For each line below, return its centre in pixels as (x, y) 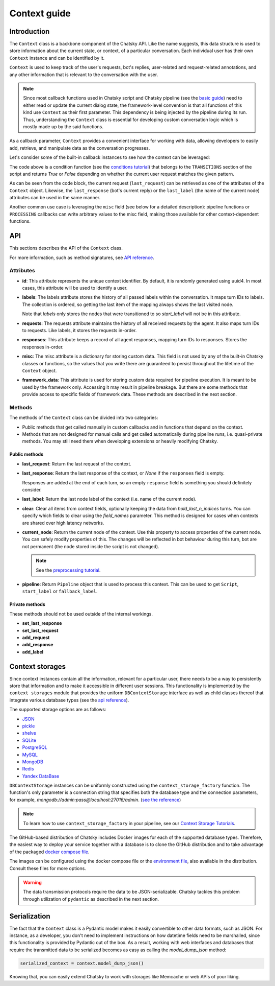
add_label (33, 652)
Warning (32, 882)
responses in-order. (43, 347)
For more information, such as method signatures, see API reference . (82, 257)
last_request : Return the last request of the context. (77, 464)
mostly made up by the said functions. (63, 126)
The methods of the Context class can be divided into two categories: (84, 418)
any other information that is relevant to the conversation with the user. (84, 75)
